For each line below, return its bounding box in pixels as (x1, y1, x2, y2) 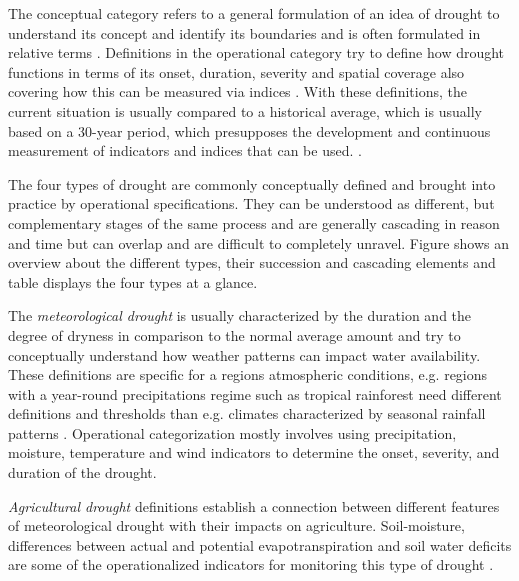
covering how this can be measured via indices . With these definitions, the (8, 81, 467, 102)
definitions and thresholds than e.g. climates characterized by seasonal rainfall (8, 403, 486, 424)
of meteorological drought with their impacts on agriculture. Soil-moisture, (8, 515, 465, 536)
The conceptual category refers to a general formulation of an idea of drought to (8, 3, 500, 23)
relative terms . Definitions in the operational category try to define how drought (8, 42, 505, 63)
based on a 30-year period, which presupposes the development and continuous (8, 120, 491, 141)
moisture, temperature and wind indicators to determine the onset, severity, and (8, 442, 500, 463)
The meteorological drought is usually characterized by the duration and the (8, 305, 472, 326)
